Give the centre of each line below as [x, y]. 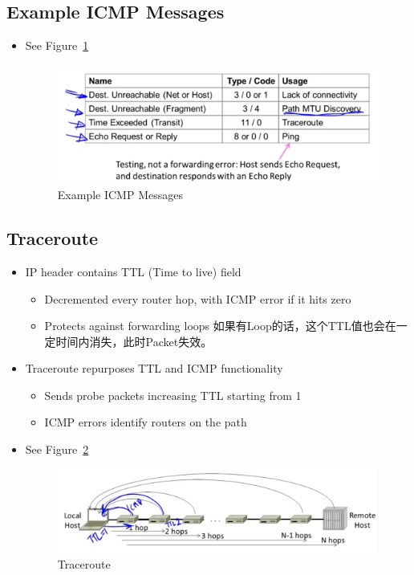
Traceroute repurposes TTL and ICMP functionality [154, 368]
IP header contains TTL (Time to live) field [133, 271]
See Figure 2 [57, 449]
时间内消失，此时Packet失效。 [134, 341]
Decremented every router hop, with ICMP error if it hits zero [198, 298]
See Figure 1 [57, 45]
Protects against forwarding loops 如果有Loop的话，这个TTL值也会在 [220, 326]
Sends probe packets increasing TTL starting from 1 [173, 395]
